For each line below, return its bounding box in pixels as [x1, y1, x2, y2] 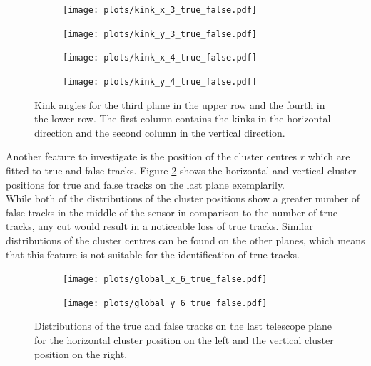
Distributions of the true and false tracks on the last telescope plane [34, 318, 332, 333]
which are [308, 149, 350, 164]
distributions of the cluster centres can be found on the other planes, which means [6, 232, 365, 247]
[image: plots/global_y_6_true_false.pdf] [63, 298, 268, 308]
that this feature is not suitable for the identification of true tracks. [6, 246, 300, 261]
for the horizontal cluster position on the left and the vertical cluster [34, 333, 334, 347]
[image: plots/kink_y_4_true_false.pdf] [63, 76, 258, 87]
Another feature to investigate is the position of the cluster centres [6, 149, 298, 164]
